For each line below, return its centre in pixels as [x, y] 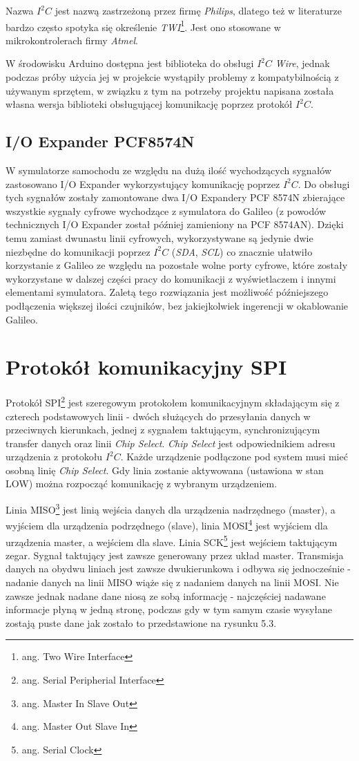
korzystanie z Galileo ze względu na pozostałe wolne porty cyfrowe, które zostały [177, 265]
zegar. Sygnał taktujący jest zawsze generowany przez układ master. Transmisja [175, 555]
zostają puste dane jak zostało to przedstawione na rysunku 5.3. [141, 622]
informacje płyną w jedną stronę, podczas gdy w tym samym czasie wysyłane [169, 609]
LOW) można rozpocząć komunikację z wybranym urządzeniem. [142, 483]
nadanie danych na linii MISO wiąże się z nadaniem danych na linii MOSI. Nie [172, 582]
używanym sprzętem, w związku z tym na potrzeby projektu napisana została [170, 90]
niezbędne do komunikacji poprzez [78, 251]
